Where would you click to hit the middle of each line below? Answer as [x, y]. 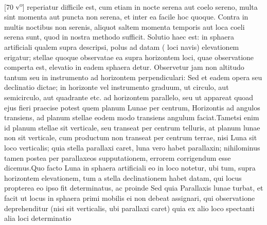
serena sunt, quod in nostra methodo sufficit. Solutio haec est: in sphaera [119, 37]
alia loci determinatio [38, 218]
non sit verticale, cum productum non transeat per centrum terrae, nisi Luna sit [131, 137]
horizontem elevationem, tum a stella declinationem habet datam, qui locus [123, 177]
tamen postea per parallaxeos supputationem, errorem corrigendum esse [118, 157]
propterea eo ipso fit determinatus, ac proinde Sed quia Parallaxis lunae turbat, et [134, 188]
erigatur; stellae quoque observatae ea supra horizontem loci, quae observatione [129, 57]
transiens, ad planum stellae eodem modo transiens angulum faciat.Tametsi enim [132, 117]
